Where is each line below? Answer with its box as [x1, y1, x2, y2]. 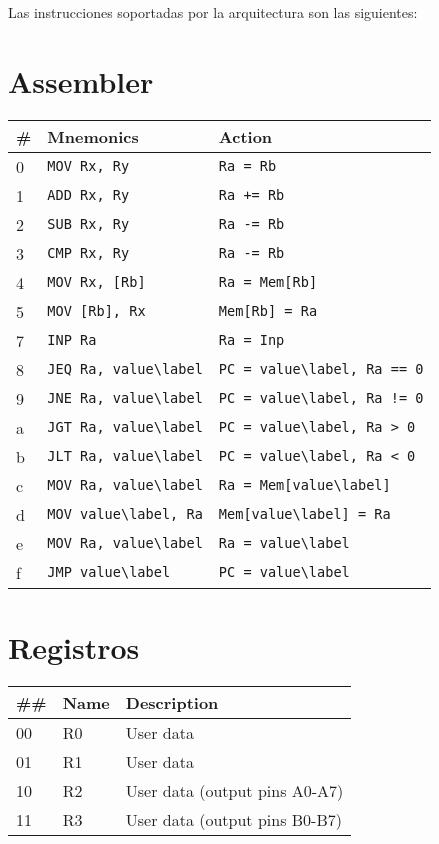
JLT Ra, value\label [47, 448, 203, 465]
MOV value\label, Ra [47, 506, 203, 523]
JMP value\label [47, 564, 171, 581]
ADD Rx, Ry [47, 187, 130, 204]
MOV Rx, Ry [47, 158, 130, 175]
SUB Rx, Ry [47, 216, 130, 233]
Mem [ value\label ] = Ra [218, 506, 391, 523]
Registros [8, 626, 140, 667]
